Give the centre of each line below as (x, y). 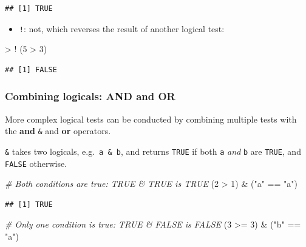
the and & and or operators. (58, 131)
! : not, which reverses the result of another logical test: (122, 28)
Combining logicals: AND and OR (90, 96)
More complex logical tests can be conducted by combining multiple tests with (151, 119)
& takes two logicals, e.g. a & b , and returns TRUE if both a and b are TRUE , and (153, 151)
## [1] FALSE (31, 69)
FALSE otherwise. (36, 163)
